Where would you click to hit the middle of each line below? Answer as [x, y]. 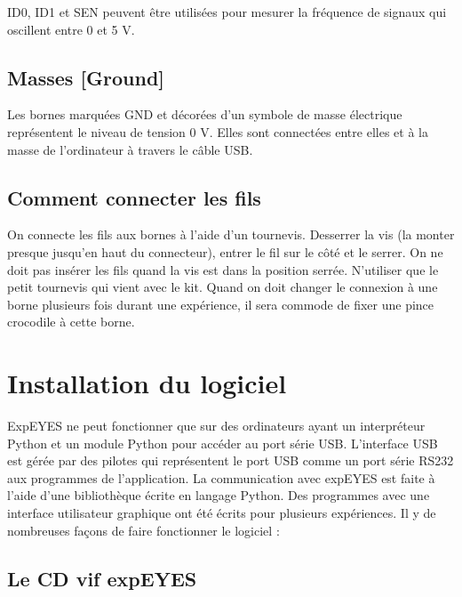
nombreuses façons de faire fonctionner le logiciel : [143, 530]
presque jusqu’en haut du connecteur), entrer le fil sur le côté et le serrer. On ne [225, 251]
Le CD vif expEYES [102, 578]
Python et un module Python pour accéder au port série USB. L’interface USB [223, 443]
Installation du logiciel [147, 383]
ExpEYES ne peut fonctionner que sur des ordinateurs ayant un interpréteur [216, 426]
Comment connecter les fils [134, 197]
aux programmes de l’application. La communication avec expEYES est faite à [221, 477]
